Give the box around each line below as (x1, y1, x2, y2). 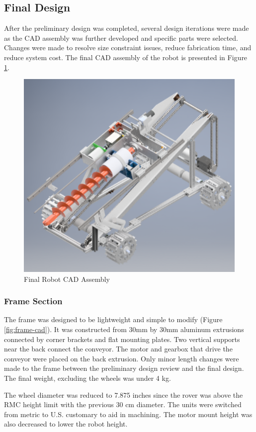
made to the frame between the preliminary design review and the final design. (4, 363, 244, 373)
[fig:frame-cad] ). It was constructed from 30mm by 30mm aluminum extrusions (4, 324, 244, 334)
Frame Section (4, 295, 63, 307)
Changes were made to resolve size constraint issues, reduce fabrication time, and (4, 42, 252, 53)
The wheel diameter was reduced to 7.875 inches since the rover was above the (4, 389, 243, 400)
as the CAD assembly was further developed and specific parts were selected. (4, 32, 238, 43)
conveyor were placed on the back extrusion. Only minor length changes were (4, 353, 239, 363)
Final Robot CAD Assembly (24, 273, 110, 284)
